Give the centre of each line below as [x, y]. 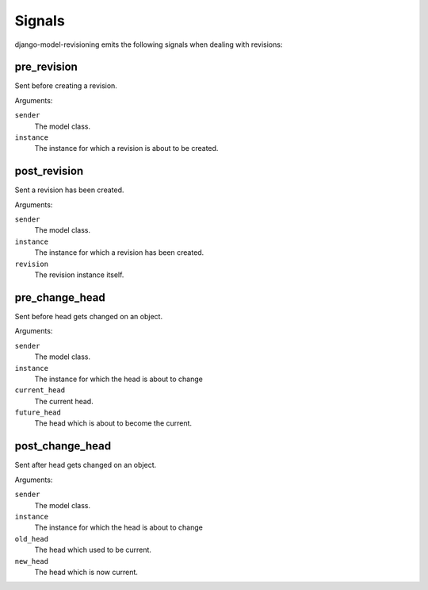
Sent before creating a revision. [66, 86]
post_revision [49, 171]
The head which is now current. [86, 572]
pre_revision [46, 67]
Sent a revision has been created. [69, 190]
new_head [32, 561]
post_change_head [63, 446]
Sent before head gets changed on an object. [88, 316]
